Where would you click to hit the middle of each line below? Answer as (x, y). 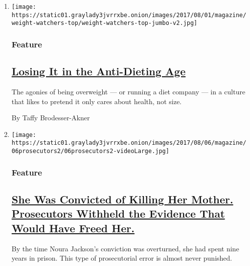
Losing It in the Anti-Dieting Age (99, 71)
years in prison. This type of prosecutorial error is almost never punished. (122, 258)
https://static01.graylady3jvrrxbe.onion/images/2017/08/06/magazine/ (129, 143)
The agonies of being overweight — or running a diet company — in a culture (128, 92)
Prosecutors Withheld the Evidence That (118, 213)
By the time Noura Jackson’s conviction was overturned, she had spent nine (125, 248)
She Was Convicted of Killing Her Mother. (122, 199)
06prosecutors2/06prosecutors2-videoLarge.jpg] (90, 151)
